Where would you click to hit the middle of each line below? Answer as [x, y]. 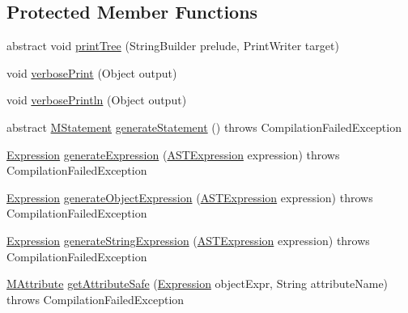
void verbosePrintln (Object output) [97, 100]
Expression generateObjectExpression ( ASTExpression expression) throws [190, 197]
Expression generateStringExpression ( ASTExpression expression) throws [188, 240]
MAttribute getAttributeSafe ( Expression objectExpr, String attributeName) [198, 283]
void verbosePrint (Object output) [92, 72]
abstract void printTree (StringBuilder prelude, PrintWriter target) [173, 46]
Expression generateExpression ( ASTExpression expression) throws [173, 154]
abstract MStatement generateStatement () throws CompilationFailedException [204, 127]
